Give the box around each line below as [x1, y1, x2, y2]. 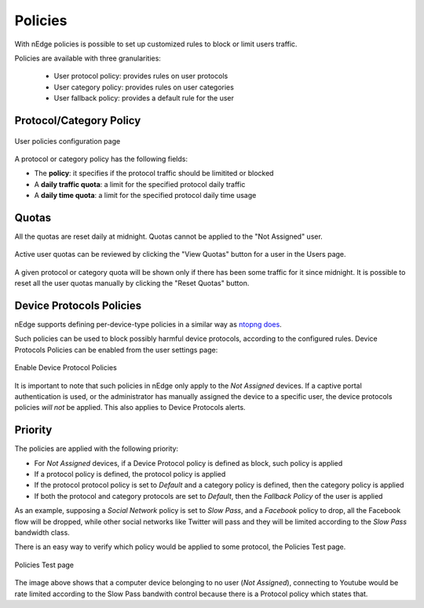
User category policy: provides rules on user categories [53, 82, 235, 92]
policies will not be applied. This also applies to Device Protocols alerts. [14, 403, 247, 412]
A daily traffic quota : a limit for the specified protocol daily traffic [34, 179, 246, 189]
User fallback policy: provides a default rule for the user [53, 93, 235, 103]
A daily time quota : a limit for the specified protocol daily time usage [34, 191, 257, 200]
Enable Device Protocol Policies [14, 363, 117, 372]
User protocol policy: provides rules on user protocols [53, 71, 228, 81]
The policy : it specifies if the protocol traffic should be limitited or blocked [34, 169, 274, 178]
